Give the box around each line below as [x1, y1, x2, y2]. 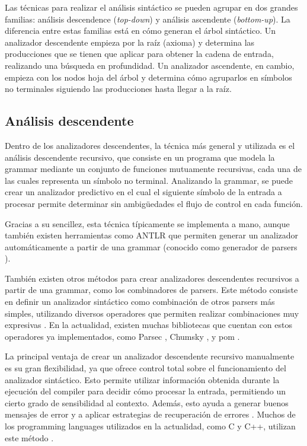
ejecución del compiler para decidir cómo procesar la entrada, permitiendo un [5, 385, 286, 397]
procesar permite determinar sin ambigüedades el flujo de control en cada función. [5, 197, 303, 209]
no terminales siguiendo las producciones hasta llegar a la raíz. [5, 82, 232, 95]
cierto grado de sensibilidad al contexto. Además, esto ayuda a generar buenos [5, 396, 289, 409]
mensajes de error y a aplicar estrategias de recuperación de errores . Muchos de [5, 408, 296, 420]
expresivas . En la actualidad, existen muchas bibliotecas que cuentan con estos [5, 318, 292, 331]
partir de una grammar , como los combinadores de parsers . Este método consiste [5, 283, 298, 296]
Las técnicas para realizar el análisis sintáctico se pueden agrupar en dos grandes [5, 1, 298, 13]
